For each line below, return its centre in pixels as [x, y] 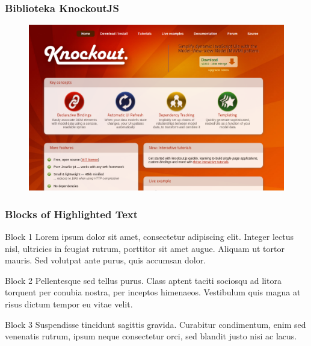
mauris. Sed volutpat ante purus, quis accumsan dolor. [106, 260]
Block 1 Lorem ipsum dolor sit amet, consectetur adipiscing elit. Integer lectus [149, 236]
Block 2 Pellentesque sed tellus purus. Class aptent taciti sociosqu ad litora [143, 280]
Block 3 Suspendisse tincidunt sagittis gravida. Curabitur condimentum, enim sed [155, 324]
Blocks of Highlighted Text [72, 214]
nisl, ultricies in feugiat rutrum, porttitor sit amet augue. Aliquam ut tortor [145, 248]
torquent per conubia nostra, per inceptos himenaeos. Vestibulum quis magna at [153, 292]
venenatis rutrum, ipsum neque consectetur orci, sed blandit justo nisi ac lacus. [151, 336]
